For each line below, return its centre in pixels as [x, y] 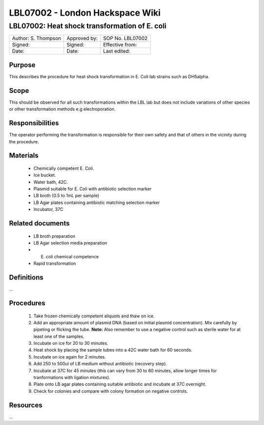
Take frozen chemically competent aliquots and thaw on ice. [94, 316]
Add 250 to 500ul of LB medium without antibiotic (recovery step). [100, 364]
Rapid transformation [55, 264]
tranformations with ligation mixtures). [72, 378]
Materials [24, 156]
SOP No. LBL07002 [125, 38]
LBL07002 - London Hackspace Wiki [85, 13]
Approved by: [82, 38]
